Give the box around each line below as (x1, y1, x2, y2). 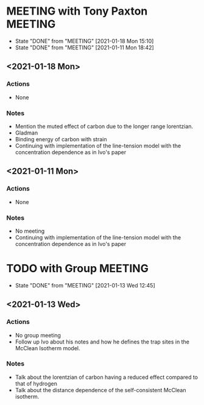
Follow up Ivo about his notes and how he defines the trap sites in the (15, 338, 190, 345)
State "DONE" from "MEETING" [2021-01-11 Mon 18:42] (15, 44, 154, 51)
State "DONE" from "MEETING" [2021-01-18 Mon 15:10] (15, 37, 154, 44)
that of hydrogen (15, 379, 58, 387)
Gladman (15, 129, 38, 136)
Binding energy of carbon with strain (15, 135, 107, 143)
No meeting (15, 227, 45, 234)
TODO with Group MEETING (6, 262, 149, 275)
